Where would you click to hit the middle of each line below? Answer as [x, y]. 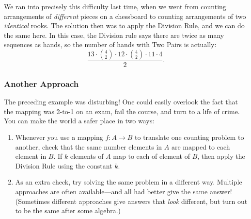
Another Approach [41, 83]
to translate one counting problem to [189, 137]
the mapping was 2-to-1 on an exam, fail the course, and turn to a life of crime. [122, 111]
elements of [87, 156]
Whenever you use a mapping [59, 137]
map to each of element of [151, 156]
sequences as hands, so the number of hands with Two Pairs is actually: [110, 44]
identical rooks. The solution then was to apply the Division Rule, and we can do [124, 25]
